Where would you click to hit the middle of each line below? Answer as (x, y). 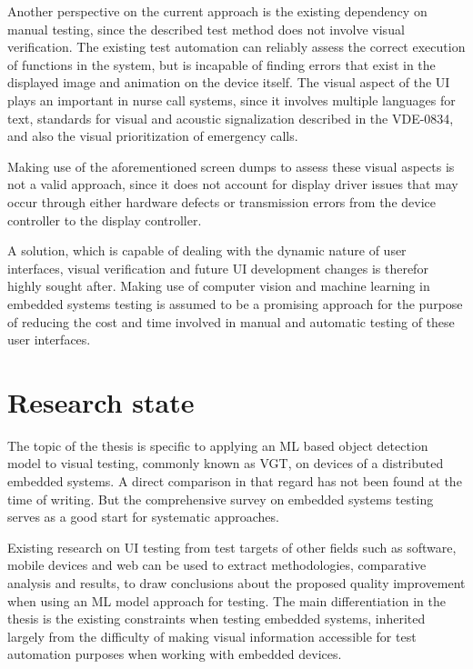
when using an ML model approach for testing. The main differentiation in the (226, 600)
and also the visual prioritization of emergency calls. (153, 136)
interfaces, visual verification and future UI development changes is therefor (218, 268)
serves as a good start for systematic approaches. (143, 517)
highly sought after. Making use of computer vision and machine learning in (219, 286)
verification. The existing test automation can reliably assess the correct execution (236, 47)
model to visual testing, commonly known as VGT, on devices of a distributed (226, 463)
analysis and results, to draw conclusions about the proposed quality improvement (236, 582)
